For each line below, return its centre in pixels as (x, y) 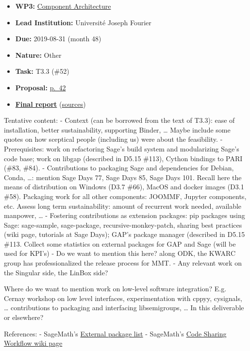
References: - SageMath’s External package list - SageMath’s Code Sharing (115, 333)
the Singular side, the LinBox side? (56, 272)
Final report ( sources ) (50, 104)
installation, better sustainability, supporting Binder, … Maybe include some (117, 129)
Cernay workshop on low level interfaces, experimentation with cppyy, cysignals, (123, 298)
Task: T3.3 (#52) (42, 71)
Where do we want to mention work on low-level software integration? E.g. (115, 289)
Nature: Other (38, 55)
